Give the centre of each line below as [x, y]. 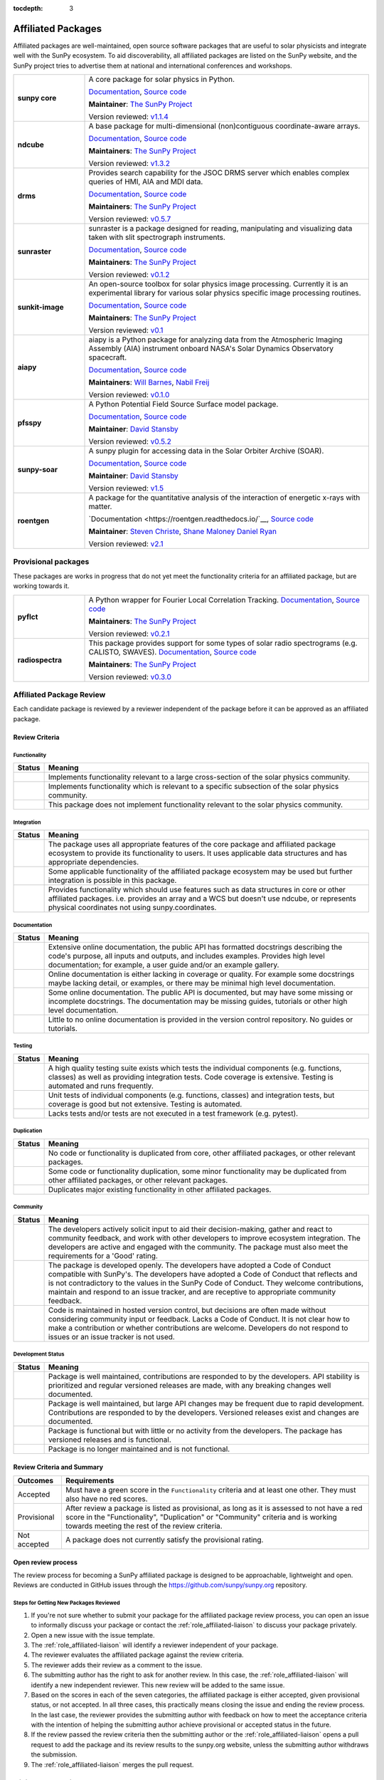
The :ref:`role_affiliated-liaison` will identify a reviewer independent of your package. [155, 1645]
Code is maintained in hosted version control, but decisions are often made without [187, 1310]
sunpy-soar [38, 470]
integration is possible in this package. [112, 881]
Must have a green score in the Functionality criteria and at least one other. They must [210, 1490]
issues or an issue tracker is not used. [112, 1337]
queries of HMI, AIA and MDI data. [146, 182]
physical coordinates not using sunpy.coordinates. [132, 908]
